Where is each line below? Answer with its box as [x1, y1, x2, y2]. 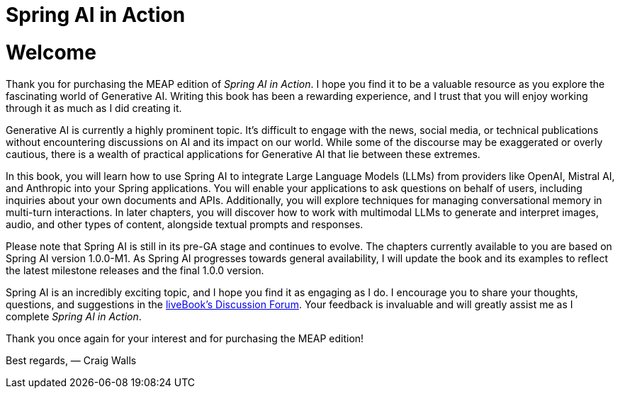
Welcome [6, 40, 96, 64]
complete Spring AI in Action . [6, 310, 142, 322]
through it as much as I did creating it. [6, 101, 182, 114]
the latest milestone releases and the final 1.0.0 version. [6, 264, 264, 276]
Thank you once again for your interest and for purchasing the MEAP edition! [6, 332, 364, 344]
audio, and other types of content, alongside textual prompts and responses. [6, 218, 363, 230]
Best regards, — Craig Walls [6, 354, 137, 366]
